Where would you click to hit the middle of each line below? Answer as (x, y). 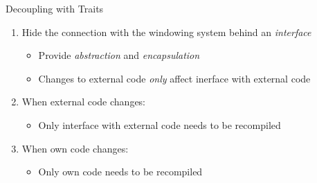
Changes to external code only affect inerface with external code (174, 78)
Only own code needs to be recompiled (120, 172)
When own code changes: (75, 148)
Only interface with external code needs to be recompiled (160, 124)
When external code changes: (84, 102)
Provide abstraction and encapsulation (119, 55)
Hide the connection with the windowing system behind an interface (166, 32)
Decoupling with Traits (55, 8)
